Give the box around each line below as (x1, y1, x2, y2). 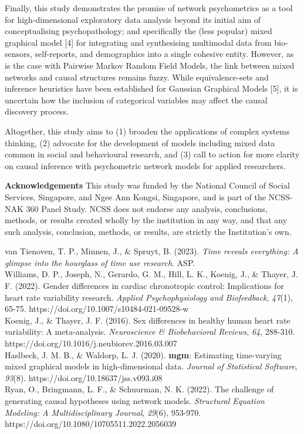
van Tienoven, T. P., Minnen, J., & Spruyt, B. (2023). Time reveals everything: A (5, 245, 299, 257)
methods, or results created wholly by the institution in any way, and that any (5, 214, 288, 226)
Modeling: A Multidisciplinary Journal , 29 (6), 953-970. (5, 406, 201, 418)
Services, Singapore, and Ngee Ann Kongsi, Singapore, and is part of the (5, 190, 266, 203)
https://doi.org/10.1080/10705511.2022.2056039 (5, 418, 177, 430)
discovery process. (5, 105, 69, 117)
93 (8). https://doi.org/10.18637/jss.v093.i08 (5, 371, 163, 383)
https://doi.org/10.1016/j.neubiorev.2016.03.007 (5, 337, 177, 349)
